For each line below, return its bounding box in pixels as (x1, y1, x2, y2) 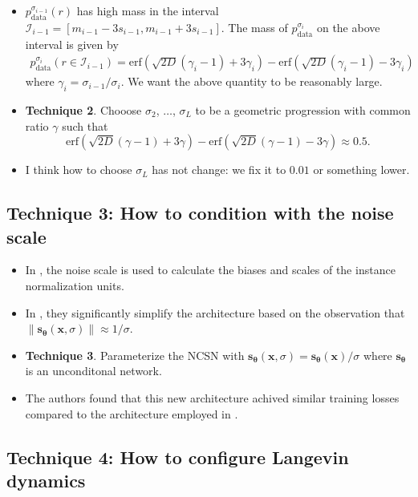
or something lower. (313, 161, 410, 178)
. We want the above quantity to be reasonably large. (120, 73, 383, 90)
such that (62, 117, 108, 134)
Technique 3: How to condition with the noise (6, 200, 394, 225)
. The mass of (221, 18, 288, 35)
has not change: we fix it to (152, 161, 286, 178)
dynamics (6, 467, 86, 492)
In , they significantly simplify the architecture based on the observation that (25, 304, 405, 321)
